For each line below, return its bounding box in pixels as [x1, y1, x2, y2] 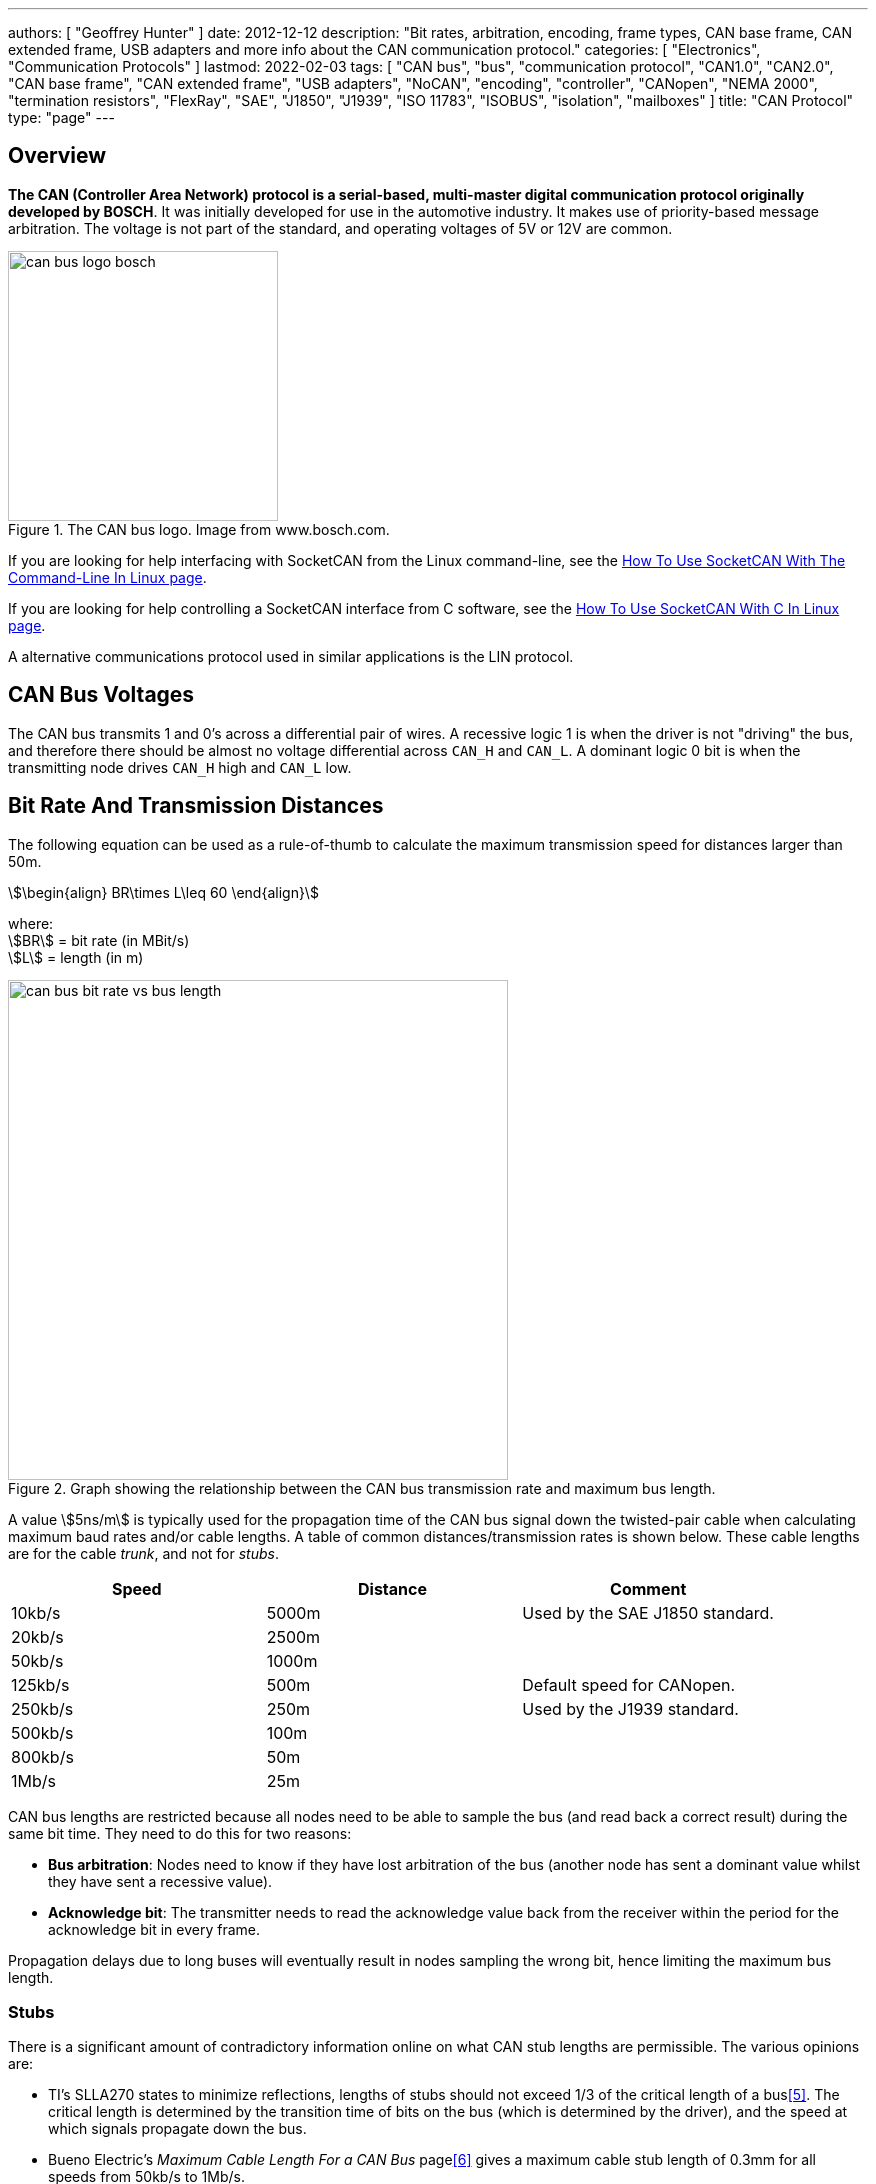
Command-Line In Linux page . [8, 568, 207, 586]
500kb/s [11, 1722, 74, 1743]
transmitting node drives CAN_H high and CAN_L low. [8, 758, 352, 776]
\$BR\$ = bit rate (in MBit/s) [8, 931, 190, 949]
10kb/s [11, 1602, 61, 1623]
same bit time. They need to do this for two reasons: [8, 1824, 352, 1842]
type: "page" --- [8, 109, 115, 126]
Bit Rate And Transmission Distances [8, 793, 384, 819]
